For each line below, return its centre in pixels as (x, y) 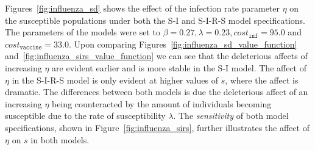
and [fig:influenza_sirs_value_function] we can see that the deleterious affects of (156, 56)
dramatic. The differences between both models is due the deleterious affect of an (157, 92)
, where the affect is (262, 80)
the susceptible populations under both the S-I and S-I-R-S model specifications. (155, 20)
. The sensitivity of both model (231, 116)
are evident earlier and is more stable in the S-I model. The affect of (179, 67)
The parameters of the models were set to (83, 32)
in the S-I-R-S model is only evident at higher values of (115, 80)
